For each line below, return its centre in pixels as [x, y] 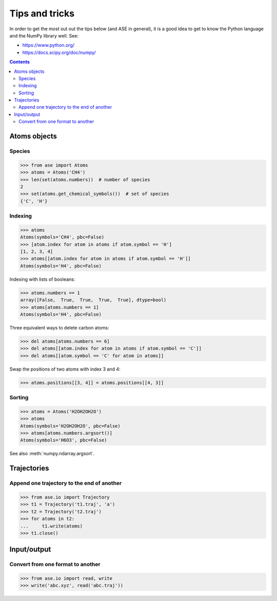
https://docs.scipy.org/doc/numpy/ [59, 52]
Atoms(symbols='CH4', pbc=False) [62, 237]
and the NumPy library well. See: [44, 35]
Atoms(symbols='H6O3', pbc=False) [64, 440]
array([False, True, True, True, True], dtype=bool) [93, 300]
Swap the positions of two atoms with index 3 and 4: [65, 369]
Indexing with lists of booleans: [42, 279]
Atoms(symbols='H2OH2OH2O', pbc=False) [70, 426]
